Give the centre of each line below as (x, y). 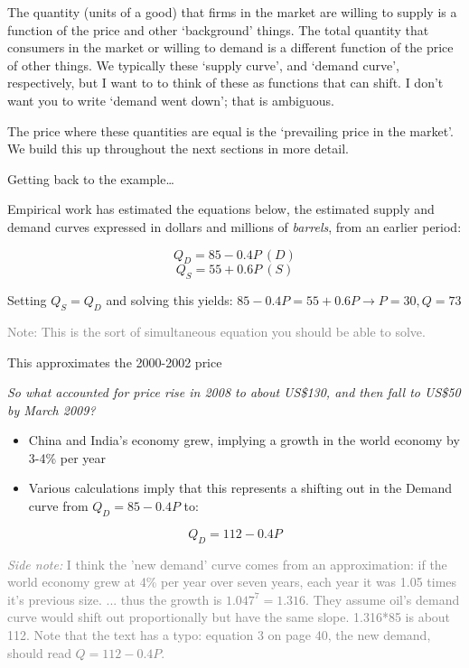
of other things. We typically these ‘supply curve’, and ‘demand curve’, (203, 65)
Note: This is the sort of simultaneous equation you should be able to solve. (216, 331)
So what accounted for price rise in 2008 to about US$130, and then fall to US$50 (234, 392)
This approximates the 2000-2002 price (115, 362)
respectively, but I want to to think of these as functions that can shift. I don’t (225, 83)
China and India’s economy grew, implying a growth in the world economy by (244, 440)
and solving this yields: (169, 300)
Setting (27, 300)
